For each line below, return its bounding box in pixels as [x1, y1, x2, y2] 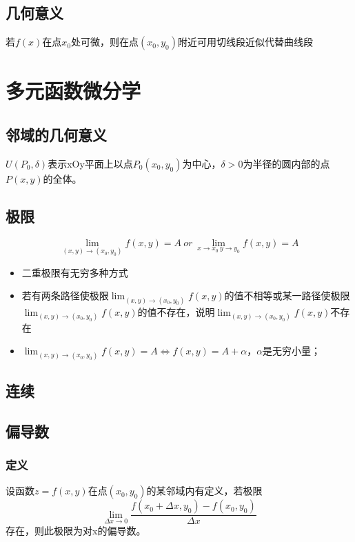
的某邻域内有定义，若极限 [146, 483, 263, 498]
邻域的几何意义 [6, 123, 107, 145]
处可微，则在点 [71, 34, 139, 49]
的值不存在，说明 [137, 304, 215, 319]
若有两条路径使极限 [21, 288, 109, 303]
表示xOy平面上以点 [48, 156, 133, 170]
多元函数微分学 [6, 77, 141, 105]
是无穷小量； [263, 343, 321, 358]
